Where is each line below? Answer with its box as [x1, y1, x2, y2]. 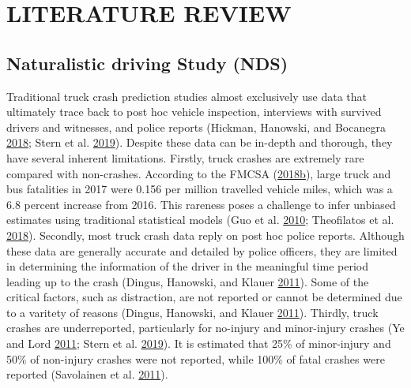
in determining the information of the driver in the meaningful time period [6, 258, 368, 274]
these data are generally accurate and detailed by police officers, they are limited [6, 242, 398, 259]
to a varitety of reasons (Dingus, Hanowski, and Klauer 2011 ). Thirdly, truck [6, 304, 379, 320]
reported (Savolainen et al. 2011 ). [6, 366, 168, 382]
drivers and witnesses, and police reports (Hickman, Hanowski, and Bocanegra [6, 118, 386, 135]
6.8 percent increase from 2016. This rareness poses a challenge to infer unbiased [6, 196, 396, 212]
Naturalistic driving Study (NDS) [6, 50, 288, 75]
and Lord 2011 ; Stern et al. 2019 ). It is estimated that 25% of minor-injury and [6, 335, 391, 352]
